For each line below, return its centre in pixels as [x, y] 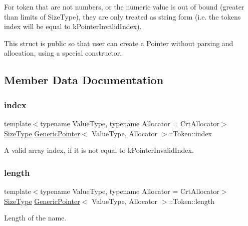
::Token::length [192, 201]
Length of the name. [35, 218]
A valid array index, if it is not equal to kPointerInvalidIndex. [99, 150]
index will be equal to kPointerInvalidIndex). [73, 26]
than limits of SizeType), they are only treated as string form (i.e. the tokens [122, 16]
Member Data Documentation [84, 80]
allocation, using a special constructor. [63, 53]
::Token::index [191, 133]
